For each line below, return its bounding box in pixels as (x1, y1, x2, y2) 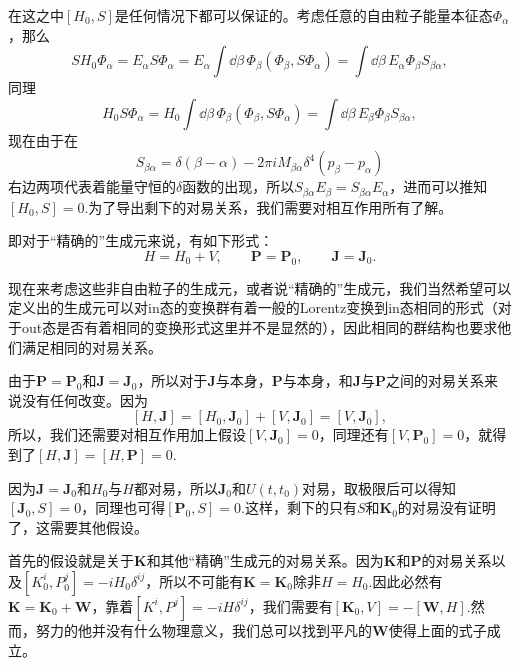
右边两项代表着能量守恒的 (8, 176, 176, 197)
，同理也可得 (81, 497, 166, 518)
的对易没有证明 (397, 497, 496, 518)
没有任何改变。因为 (21, 389, 148, 410)
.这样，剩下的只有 (241, 497, 357, 518)
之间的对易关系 (386, 370, 485, 391)
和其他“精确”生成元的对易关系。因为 (146, 550, 384, 571)
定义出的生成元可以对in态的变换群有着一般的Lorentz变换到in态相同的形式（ (8, 297, 498, 318)
